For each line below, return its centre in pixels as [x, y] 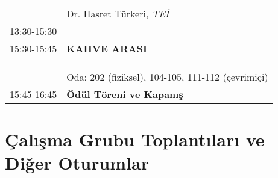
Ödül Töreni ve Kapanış [125, 94]
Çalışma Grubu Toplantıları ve [135, 139]
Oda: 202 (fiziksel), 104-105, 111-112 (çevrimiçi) [167, 77]
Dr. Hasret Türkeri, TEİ [118, 14]
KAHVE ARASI [107, 48]
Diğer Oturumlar [77, 163]
